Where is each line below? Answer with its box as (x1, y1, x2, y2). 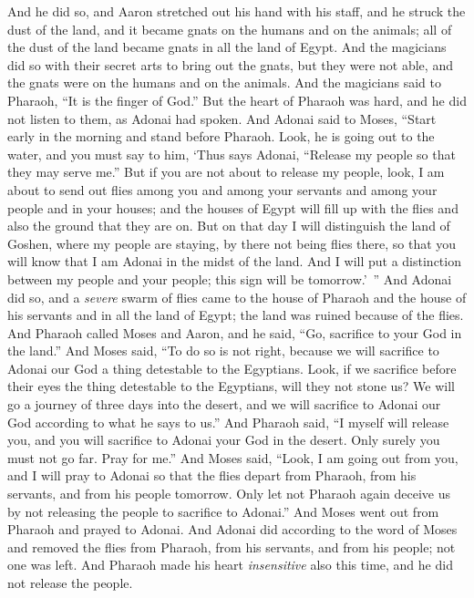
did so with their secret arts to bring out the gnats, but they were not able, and (7, 55, 453, 74)
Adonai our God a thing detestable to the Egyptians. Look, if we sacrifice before (7, 358, 457, 377)
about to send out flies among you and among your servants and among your (7, 180, 438, 199)
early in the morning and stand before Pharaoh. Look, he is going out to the (7, 127, 435, 146)
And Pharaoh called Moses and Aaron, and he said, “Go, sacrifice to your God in (7, 323, 462, 342)
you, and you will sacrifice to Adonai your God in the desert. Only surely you (7, 430, 440, 449)
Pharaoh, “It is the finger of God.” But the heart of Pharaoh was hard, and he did (7, 90, 467, 109)
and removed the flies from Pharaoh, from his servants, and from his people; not (7, 537, 456, 556)
